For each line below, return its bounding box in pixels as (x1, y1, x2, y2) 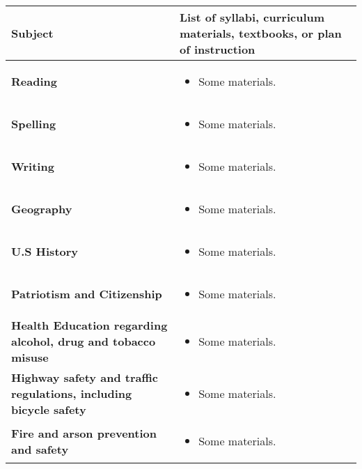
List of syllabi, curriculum (179, 9, 325, 25)
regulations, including (11, 385, 132, 401)
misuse (11, 349, 49, 365)
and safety (11, 440, 69, 457)
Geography (11, 201, 72, 217)
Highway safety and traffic (11, 369, 158, 385)
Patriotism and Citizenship (11, 286, 162, 302)
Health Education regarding (11, 317, 168, 333)
